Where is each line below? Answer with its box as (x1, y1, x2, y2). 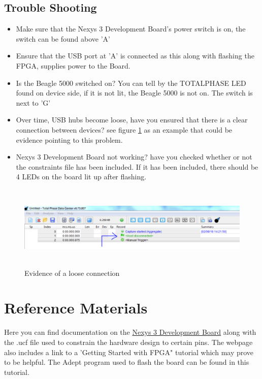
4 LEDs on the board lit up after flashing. (16, 171, 147, 182)
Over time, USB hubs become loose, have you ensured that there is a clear (16, 114, 248, 125)
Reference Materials (4, 297, 148, 318)
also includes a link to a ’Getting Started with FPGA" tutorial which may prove (4, 346, 254, 357)
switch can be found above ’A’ (16, 33, 110, 44)
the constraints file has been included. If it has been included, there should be (16, 161, 258, 172)
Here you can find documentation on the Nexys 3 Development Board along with (4, 327, 256, 337)
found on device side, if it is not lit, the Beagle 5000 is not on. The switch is (16, 87, 253, 98)
